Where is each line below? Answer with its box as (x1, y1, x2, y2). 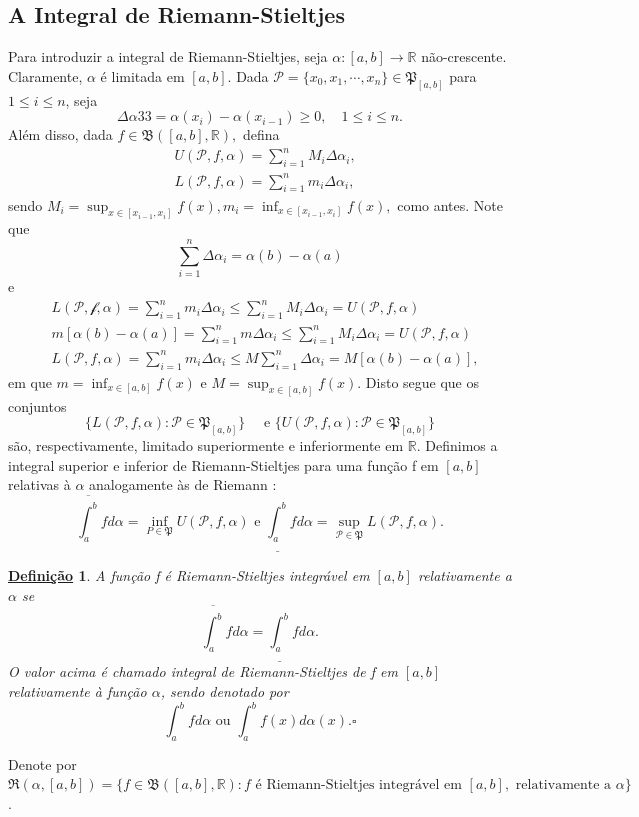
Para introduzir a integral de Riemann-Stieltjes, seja (8, 46, 328, 67)
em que (8, 371, 52, 392)
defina (242, 124, 280, 145)
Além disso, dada (8, 124, 113, 145)
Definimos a (425, 434, 498, 455)
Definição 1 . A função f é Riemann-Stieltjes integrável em (8, 564, 370, 585)
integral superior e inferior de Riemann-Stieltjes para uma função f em (8, 454, 439, 475)
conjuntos (8, 395, 67, 416)
